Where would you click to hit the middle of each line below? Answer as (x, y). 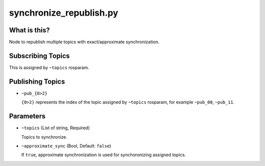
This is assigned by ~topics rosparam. (49, 67)
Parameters (27, 116)
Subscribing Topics (40, 56)
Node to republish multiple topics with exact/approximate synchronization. (84, 42)
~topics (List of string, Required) (56, 128)
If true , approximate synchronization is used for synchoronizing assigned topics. (104, 155)
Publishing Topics (37, 82)
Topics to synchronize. (44, 137)
